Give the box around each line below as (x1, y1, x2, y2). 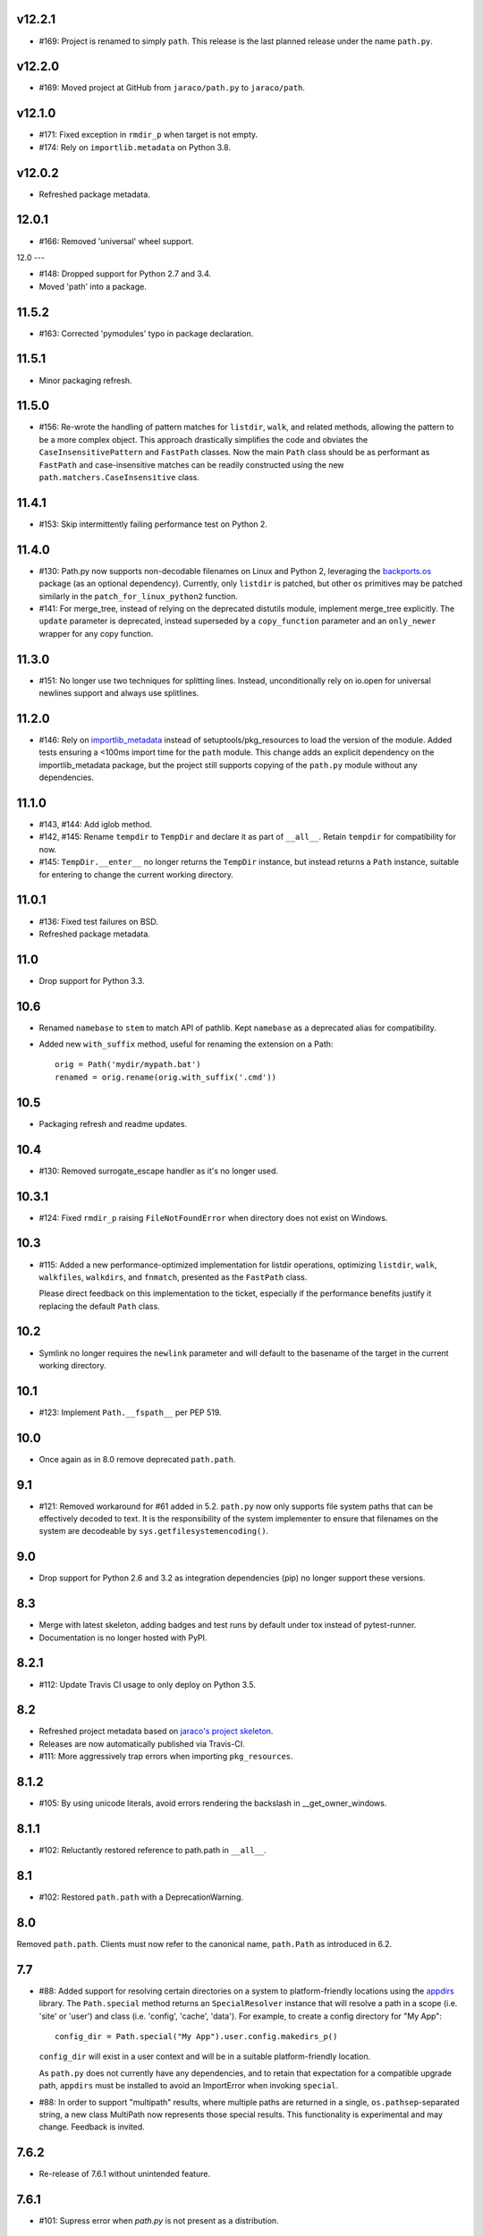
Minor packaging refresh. (38, 375, 133, 385)
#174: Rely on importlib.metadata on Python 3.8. (38, 141, 232, 152)
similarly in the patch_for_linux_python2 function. (38, 590, 239, 601)
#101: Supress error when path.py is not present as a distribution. (38, 2215, 279, 2226)
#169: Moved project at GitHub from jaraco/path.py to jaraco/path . (38, 82, 306, 93)
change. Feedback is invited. (38, 2122, 145, 2132)
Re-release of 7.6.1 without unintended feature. (38, 2169, 210, 2180)
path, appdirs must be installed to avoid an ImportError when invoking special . (38, 2080, 339, 2091)
